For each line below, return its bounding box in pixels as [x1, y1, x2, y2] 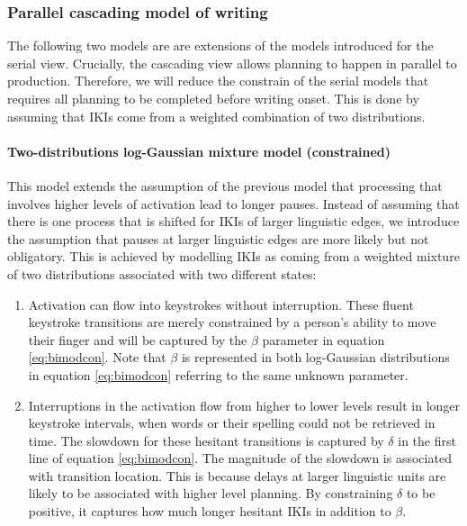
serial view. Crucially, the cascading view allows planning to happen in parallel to [7, 53, 457, 72]
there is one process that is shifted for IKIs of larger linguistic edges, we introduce [7, 212, 460, 231]
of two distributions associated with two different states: [7, 264, 317, 283]
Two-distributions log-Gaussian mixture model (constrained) [7, 141, 391, 160]
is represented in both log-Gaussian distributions [181, 348, 450, 367]
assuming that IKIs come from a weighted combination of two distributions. [7, 106, 426, 125]
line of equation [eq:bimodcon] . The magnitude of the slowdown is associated [28, 449, 452, 467]
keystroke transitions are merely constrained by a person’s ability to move [28, 313, 436, 331]
